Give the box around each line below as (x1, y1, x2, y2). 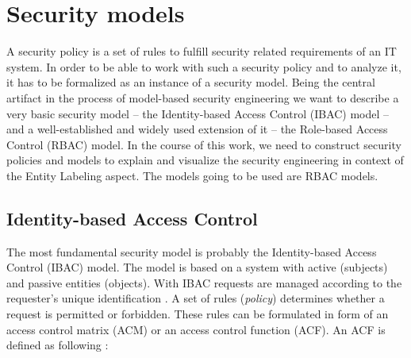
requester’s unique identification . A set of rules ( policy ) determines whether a (6, 290, 385, 306)
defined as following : (6, 337, 109, 353)
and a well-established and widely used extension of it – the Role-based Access (6, 121, 388, 137)
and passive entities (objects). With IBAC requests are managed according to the (6, 274, 402, 291)
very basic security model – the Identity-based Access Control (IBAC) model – (6, 105, 390, 121)
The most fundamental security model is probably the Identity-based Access (6, 243, 377, 260)
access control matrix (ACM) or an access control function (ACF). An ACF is (6, 321, 386, 337)
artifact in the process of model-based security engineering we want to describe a (6, 89, 399, 106)
